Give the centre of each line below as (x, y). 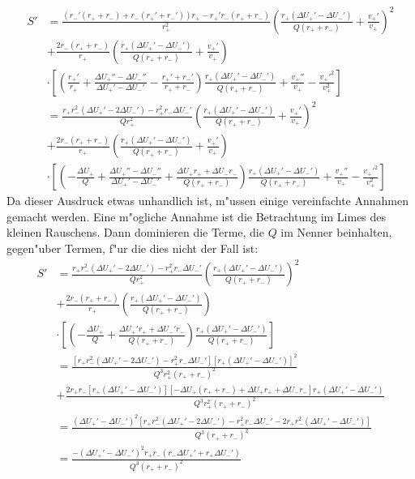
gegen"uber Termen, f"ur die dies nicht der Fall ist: (133, 248)
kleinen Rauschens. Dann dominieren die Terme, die (135, 232)
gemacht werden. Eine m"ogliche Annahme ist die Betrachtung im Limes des (197, 216)
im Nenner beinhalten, (336, 232)
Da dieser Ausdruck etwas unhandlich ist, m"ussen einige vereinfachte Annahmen (207, 201)
